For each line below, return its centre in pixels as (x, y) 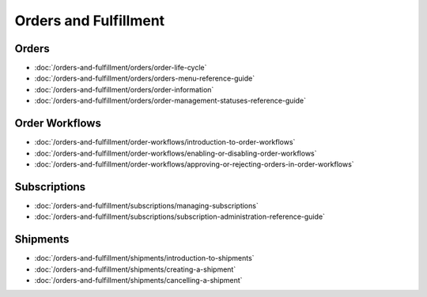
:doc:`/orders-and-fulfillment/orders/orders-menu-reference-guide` (145, 78)
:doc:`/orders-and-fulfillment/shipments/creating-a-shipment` (135, 269)
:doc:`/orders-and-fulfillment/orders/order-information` (124, 89)
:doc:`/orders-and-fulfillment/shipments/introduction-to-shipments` (144, 258)
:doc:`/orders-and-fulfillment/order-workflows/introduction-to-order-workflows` (165, 142)
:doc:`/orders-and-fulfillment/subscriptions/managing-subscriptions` (146, 205)
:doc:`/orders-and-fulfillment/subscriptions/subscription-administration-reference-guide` (180, 216)
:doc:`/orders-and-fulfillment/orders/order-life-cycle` (121, 68)
